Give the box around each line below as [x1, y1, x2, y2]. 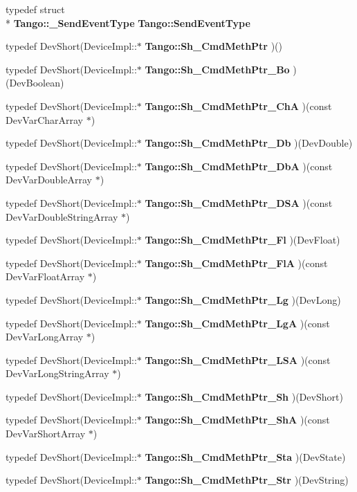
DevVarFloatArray [6, 269, 85, 284]
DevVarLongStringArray [6, 366, 109, 381]
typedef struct [6, 2, 65, 16]
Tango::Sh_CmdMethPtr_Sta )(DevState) [145, 449, 346, 464]
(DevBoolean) [6, 75, 64, 90]
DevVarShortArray [6, 426, 86, 441]
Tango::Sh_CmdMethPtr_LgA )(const [145, 316, 330, 330]
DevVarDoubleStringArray [6, 209, 118, 224]
